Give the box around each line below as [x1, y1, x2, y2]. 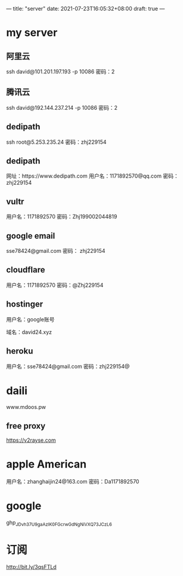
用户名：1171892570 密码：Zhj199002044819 [6, 213, 117, 220]
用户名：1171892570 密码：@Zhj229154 [6, 281, 104, 289]
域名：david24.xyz [6, 328, 52, 336]
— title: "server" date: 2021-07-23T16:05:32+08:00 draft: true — [6, 5, 165, 12]
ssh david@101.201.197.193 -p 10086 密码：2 [6, 68, 115, 75]
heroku [6, 346, 33, 357]
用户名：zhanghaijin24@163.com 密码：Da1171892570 [6, 478, 139, 485]
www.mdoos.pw [6, 404, 46, 411]
